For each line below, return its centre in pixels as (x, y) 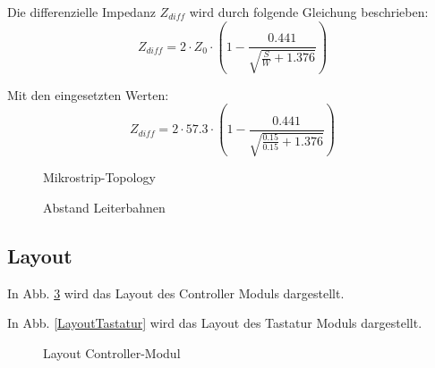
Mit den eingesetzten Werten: (88, 94)
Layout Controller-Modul (112, 352)
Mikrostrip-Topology (99, 177)
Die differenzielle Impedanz (81, 12)
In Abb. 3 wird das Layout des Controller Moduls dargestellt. (176, 293)
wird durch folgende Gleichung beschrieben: (309, 12)
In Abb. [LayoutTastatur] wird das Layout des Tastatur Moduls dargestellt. (215, 323)
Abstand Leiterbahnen (104, 207)
